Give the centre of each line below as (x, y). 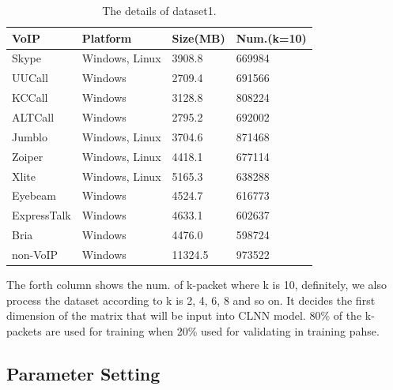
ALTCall (33, 116)
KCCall (30, 97)
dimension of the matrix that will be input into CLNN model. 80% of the (184, 315)
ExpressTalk (42, 215)
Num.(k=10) (271, 37)
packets (24, 330)
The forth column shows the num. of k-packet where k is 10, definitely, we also (197, 284)
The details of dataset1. (159, 10)
